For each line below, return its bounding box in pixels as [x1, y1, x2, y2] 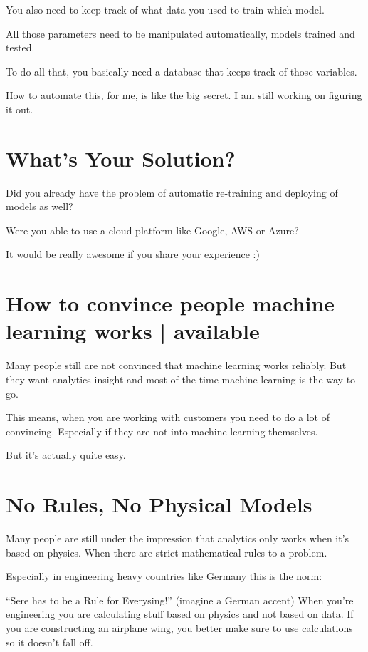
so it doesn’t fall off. [6, 634, 93, 649]
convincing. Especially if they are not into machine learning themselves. [6, 423, 318, 438]
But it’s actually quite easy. [6, 447, 126, 462]
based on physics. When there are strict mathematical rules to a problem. [6, 544, 327, 559]
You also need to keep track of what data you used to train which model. [6, 2, 325, 16]
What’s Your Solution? [6, 143, 236, 172]
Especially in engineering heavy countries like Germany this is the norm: [6, 569, 322, 584]
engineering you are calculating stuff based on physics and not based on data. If [6, 606, 354, 621]
